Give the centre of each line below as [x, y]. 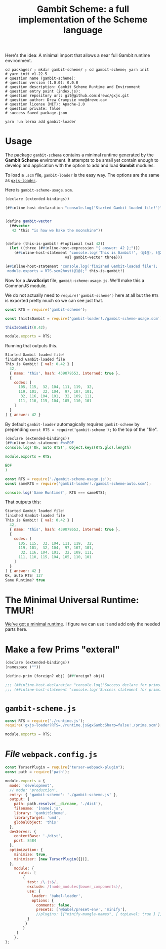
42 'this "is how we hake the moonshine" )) [57, 230]
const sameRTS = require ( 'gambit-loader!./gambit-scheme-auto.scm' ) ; [78, 483]
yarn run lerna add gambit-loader [41, 122]
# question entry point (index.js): [43, 92]
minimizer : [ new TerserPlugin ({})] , [52, 859]
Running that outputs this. [31, 346]
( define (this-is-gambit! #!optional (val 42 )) [55, 243]
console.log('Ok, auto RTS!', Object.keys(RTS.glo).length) [68, 448]
